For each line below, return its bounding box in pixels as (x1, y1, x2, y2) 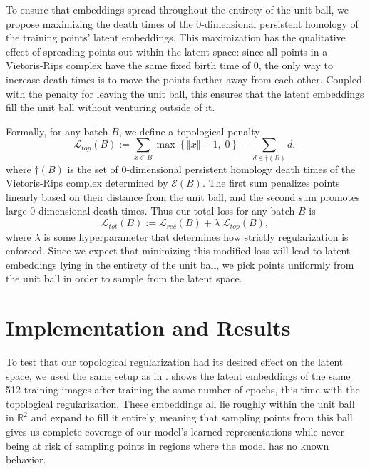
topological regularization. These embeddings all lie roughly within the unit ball (6, 396, 355, 411)
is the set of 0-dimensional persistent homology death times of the (67, 161, 356, 176)
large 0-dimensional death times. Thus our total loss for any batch (6, 203, 295, 218)
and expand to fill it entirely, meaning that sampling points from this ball (31, 410, 353, 425)
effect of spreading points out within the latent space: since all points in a (6, 43, 328, 58)
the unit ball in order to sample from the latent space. (6, 271, 242, 286)
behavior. (6, 452, 46, 467)
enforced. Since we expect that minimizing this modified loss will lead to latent (6, 243, 351, 258)
